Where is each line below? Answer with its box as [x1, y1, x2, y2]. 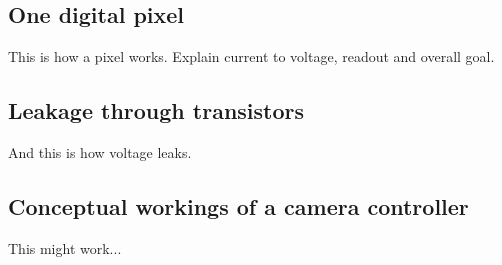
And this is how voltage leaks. [8, 142, 192, 162]
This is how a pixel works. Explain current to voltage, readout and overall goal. [8, 46, 495, 67]
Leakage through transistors [8, 95, 305, 126]
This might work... [8, 237, 122, 258]
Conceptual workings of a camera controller [8, 190, 469, 221]
